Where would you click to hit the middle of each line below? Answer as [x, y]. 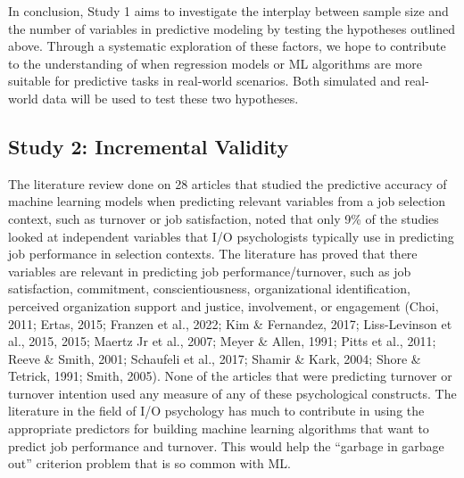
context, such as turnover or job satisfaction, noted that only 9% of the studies [224, 218]
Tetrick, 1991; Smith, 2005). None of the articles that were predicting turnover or [230, 376]
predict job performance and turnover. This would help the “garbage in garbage [226, 445]
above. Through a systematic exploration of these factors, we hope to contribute [227, 46]
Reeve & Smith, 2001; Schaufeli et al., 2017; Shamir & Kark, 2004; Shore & [215, 358]
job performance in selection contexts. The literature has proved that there [213, 254]
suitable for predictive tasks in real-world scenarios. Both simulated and [204, 81]
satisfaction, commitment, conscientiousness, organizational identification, [209, 288]
